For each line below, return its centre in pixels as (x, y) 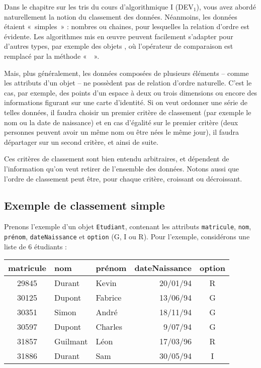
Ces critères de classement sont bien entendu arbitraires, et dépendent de (117, 159)
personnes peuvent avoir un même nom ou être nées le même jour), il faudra (122, 132)
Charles (109, 327)
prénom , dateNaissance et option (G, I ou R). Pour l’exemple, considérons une (127, 236)
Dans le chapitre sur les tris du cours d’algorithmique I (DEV (99, 7)
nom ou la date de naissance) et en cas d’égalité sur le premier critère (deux (121, 122)
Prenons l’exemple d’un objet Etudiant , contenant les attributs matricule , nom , (128, 226)
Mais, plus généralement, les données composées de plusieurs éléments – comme (126, 73)
